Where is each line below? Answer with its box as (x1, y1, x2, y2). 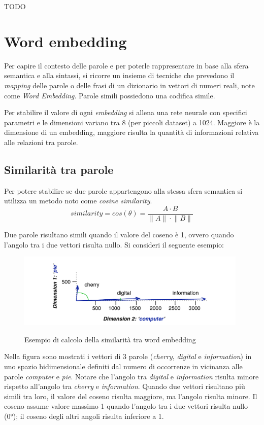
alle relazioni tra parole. (4, 136, 78, 147)
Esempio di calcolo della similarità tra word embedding (24, 334, 196, 344)
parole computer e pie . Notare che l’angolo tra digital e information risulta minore (4, 371, 259, 381)
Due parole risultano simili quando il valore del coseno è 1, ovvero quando (4, 229, 234, 239)
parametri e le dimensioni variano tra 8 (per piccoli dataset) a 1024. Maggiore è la (4, 117, 260, 127)
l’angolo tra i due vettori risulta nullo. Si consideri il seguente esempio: (4, 239, 224, 250)
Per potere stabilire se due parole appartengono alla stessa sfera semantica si (4, 185, 243, 196)
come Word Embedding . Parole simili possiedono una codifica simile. (4, 90, 215, 100)
